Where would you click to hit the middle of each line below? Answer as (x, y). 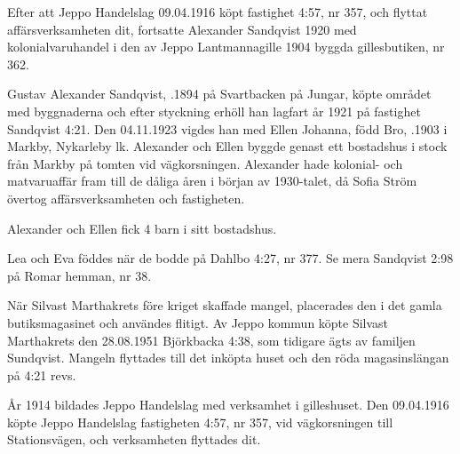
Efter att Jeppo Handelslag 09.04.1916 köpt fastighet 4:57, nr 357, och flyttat (218, 12)
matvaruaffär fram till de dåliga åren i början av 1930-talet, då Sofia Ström (212, 181)
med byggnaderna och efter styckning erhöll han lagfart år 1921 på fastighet (214, 111)
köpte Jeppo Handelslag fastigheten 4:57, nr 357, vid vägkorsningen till (200, 422)
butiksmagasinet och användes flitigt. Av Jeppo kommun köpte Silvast (198, 322)
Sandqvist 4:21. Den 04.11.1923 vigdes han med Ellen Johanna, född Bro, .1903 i (227, 128)
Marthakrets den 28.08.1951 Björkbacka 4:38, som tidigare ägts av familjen (211, 340)
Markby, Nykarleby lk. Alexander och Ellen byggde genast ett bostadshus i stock (227, 146)
